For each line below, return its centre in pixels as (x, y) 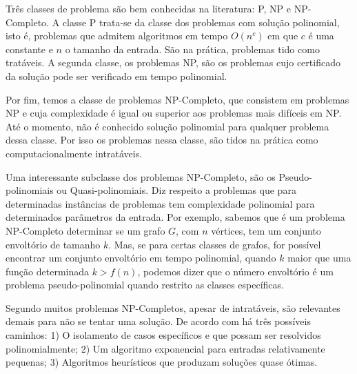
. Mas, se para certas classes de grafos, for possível (215, 244)
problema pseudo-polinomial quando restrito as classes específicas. (145, 285)
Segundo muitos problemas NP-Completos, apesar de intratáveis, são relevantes (173, 307)
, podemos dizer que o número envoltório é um (235, 271)
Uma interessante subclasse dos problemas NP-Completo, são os (141, 176)
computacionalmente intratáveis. (74, 153)
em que (283, 36)
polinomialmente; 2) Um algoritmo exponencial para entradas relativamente (165, 348)
